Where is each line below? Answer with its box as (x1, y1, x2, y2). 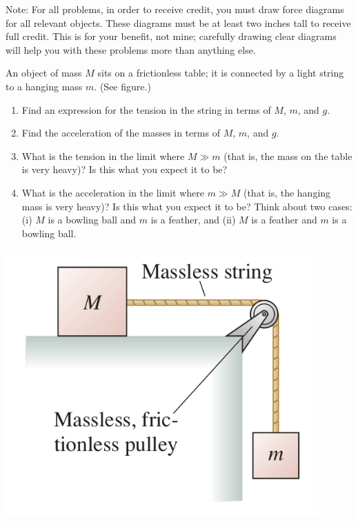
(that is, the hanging (243, 185, 331, 199)
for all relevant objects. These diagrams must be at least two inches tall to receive (6, 15, 351, 30)
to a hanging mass (6, 79, 83, 93)
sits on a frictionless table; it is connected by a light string (97, 66, 344, 80)
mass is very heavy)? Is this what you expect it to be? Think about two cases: (21, 199, 352, 213)
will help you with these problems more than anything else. (6, 42, 256, 57)
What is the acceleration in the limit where (21, 185, 204, 199)
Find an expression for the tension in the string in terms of (21, 102, 271, 117)
